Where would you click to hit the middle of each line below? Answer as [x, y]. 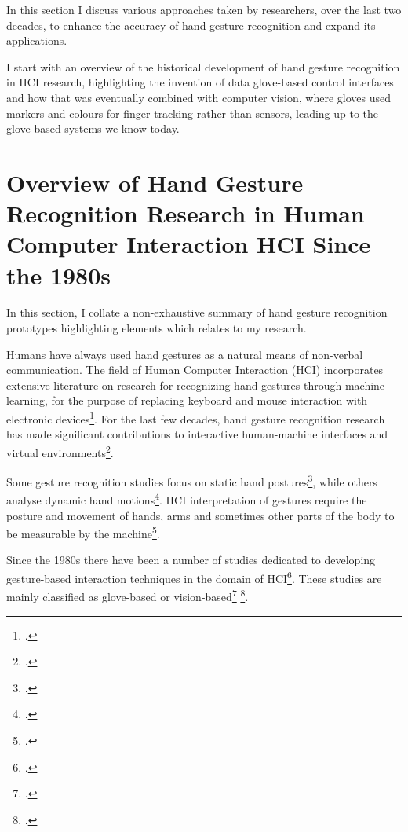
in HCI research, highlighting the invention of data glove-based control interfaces [200, 82]
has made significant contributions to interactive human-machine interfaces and [197, 434]
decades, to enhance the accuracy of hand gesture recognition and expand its [191, 25]
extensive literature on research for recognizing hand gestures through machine [196, 385]
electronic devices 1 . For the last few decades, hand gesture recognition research [196, 418]
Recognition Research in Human [186, 213]
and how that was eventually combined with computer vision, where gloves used [199, 97]
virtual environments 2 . [60, 451]
